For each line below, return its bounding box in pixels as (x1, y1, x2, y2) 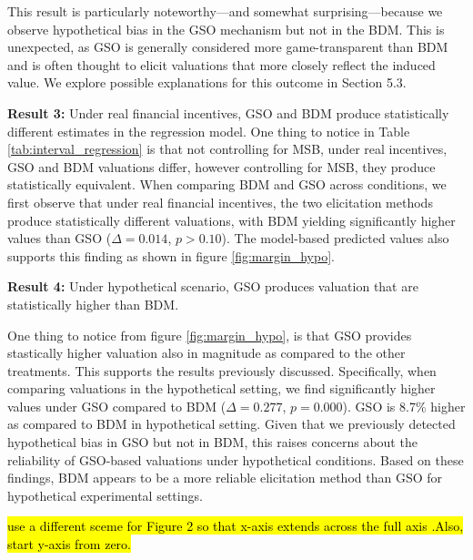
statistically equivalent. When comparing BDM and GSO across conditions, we (7, 175, 447, 194)
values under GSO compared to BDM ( (7, 396, 226, 415)
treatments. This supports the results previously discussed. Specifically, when (7, 361, 437, 380)
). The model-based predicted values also (221, 229, 449, 248)
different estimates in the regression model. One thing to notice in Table (7, 121, 410, 140)
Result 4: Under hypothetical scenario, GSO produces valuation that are (7, 277, 418, 296)
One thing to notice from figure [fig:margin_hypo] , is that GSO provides (7, 325, 412, 344)
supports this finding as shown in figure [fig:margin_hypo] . (7, 246, 335, 265)
